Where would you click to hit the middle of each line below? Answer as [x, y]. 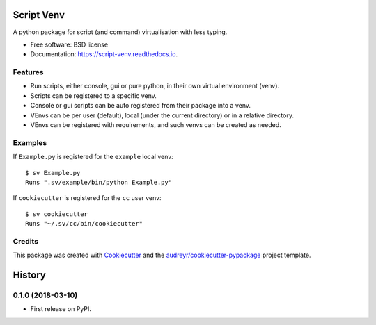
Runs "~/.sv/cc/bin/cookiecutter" [84, 224]
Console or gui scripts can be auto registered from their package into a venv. [140, 106]
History [30, 275]
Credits [25, 241]
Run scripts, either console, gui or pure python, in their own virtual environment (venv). [155, 86]
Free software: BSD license [69, 44]
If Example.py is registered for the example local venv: [93, 157]
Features [28, 72]
